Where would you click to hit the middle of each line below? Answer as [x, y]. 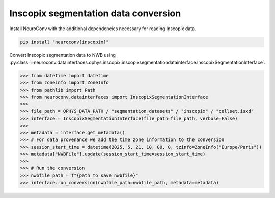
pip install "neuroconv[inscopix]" [64, 42]
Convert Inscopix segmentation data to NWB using [62, 55]
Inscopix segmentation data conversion [95, 13]
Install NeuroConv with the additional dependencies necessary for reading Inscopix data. [103, 29]
